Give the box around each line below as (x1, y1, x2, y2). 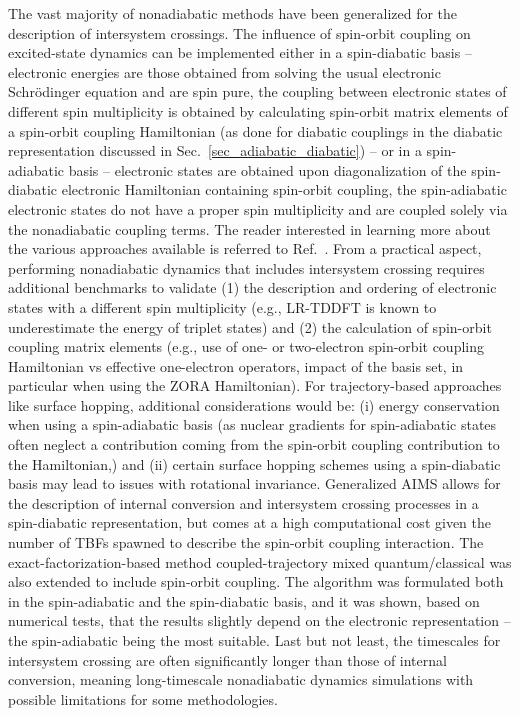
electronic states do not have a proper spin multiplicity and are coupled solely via (8, 198, 508, 219)
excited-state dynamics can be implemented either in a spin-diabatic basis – (8, 42, 472, 63)
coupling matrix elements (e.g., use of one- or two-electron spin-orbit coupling (8, 336, 484, 357)
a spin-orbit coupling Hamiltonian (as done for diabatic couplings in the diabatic (8, 120, 503, 141)
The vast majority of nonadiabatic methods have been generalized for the (8, 3, 458, 23)
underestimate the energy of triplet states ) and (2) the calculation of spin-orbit (8, 316, 492, 337)
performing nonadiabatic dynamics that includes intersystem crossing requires (8, 257, 485, 278)
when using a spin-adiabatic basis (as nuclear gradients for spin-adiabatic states (8, 414, 497, 435)
